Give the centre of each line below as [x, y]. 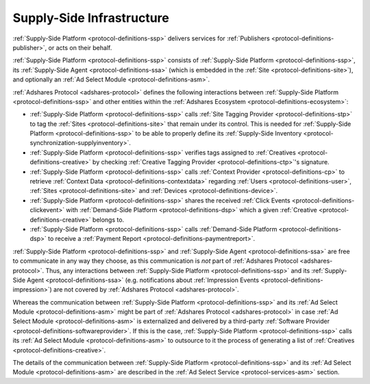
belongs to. [109, 220]
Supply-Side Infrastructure [91, 18]
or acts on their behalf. [80, 47]
